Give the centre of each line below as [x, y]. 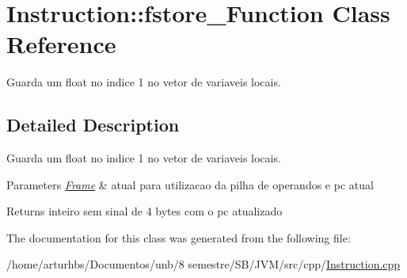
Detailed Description [93, 125]
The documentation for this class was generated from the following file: [179, 237]
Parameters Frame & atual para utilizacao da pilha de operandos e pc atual [190, 184]
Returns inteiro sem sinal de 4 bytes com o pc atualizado [145, 211]
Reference [61, 44]
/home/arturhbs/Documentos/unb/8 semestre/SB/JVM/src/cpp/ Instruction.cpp [203, 264]
